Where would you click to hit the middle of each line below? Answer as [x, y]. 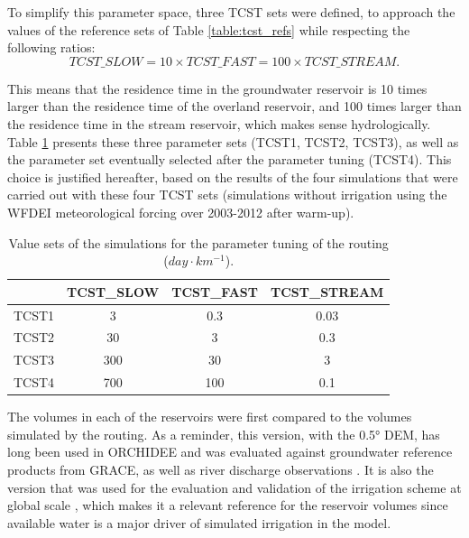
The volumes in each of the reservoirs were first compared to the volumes [210, 417]
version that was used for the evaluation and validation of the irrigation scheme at [234, 487]
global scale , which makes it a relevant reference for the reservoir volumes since [228, 505]
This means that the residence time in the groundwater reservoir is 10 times [217, 88]
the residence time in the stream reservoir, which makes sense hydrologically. [219, 123]
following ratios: [51, 47]
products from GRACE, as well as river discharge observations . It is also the [221, 469]
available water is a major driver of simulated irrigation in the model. [199, 522]
